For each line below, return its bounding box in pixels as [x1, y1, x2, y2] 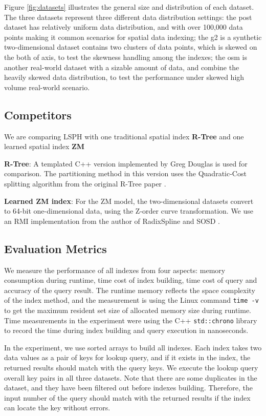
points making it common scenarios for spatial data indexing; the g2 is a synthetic [4, 31, 262, 42]
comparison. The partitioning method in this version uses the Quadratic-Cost [4, 168, 247, 179]
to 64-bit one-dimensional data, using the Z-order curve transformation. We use [4, 205, 254, 216]
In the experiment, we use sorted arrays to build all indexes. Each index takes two [4, 342, 262, 352]
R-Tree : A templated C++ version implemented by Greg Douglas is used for [4, 158, 248, 169]
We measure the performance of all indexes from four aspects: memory [4, 264, 226, 275]
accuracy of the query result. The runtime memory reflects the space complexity [4, 284, 255, 295]
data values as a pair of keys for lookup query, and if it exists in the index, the [4, 352, 251, 363]
